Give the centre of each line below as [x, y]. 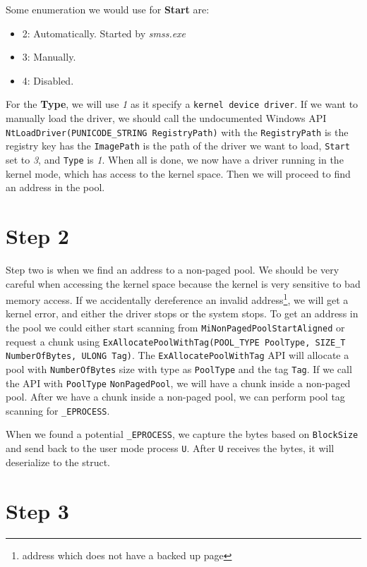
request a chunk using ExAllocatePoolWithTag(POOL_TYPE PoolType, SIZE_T [176, 341]
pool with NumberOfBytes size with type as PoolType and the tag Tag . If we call [179, 368]
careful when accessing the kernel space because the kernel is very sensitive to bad [183, 283]
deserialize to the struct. [58, 462]
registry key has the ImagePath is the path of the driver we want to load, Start [178, 146]
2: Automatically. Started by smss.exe [104, 33]
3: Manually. [49, 57]
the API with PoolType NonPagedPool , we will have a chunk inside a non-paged [178, 383]
